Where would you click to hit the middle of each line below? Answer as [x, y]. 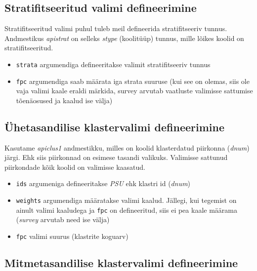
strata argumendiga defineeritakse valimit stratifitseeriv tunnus [113, 64]
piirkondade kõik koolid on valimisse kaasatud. [75, 167]
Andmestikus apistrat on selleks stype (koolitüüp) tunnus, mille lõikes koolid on [124, 38]
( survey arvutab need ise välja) [63, 219]
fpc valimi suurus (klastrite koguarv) [72, 236]
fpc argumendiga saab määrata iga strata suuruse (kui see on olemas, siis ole [133, 81]
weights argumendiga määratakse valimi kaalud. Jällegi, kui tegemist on [126, 200]
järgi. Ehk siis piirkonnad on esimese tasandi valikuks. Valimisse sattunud [116, 157]
